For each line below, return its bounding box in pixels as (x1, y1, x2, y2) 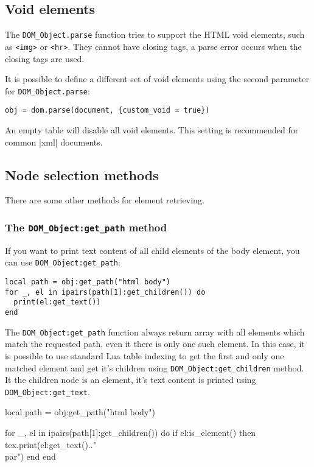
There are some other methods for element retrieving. (5, 194, 204, 206)
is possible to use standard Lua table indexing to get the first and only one (5, 349, 284, 362)
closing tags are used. (5, 52, 85, 65)
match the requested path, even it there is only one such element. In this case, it (5, 337, 305, 350)
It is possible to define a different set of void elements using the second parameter (5, 72, 309, 85)
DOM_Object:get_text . (5, 385, 90, 398)
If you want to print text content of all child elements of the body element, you (5, 244, 300, 256)
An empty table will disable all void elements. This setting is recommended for (5, 124, 299, 136)
